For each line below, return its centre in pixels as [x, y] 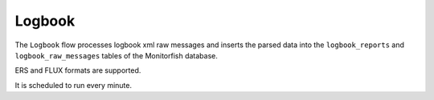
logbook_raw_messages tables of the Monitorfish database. [117, 55]
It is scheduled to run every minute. [74, 85]
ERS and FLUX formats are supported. [78, 70]
